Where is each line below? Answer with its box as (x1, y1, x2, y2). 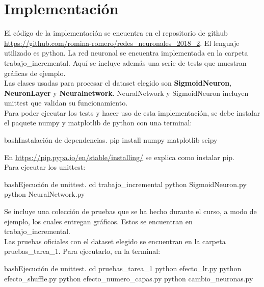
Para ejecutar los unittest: (4, 162, 86, 172)
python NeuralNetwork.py (4, 189, 85, 199)
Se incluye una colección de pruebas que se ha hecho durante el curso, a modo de (4, 206, 257, 217)
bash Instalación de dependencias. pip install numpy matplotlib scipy (4, 135, 218, 145)
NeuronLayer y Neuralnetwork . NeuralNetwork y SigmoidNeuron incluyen (4, 87, 249, 98)
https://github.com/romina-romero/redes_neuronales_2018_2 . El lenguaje (4, 37, 240, 48)
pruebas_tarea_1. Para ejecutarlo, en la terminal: (4, 246, 161, 256)
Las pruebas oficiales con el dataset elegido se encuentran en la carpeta (4, 236, 226, 246)
